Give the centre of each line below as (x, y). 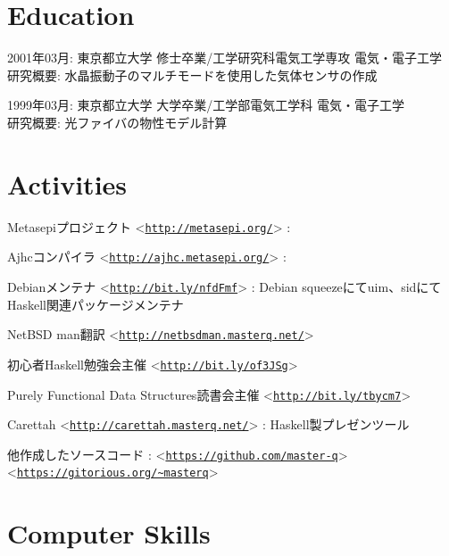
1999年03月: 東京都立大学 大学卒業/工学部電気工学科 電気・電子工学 (206, 105)
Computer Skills (109, 533)
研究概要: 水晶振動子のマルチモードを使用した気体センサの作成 (192, 75)
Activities (67, 183)
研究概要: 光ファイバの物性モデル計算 (117, 122)
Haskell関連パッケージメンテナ (96, 304)
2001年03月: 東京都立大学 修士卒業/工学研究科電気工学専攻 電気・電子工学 (224, 58)
